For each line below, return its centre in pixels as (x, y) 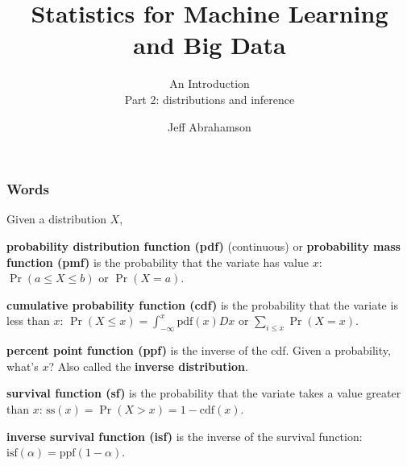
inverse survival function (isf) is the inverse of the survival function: (185, 436)
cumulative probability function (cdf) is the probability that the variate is (202, 304)
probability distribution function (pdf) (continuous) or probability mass (203, 245)
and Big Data (210, 45)
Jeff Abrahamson (210, 126)
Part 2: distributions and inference (210, 99)
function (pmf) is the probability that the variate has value (158, 262)
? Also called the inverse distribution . (148, 366)
